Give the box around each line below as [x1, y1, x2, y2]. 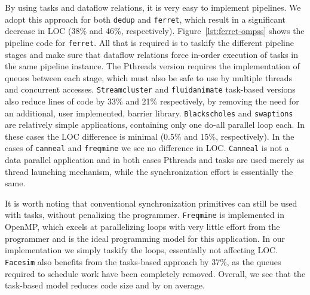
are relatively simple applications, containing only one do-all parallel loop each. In [5, 118, 305, 131]
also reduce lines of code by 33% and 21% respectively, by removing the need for [5, 94, 299, 107]
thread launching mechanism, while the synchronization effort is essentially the [5, 165, 293, 177]
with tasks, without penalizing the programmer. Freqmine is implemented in [5, 208, 284, 221]
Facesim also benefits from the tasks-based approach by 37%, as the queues [5, 255, 281, 268]
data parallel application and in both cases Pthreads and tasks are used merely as [5, 153, 305, 166]
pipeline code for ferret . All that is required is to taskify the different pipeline [5, 36, 294, 48]
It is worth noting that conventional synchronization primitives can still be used [5, 196, 297, 209]
